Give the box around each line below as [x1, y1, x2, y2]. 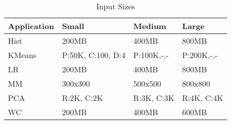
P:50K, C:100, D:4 [62, 49, 126, 61]
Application [8, 20, 54, 31]
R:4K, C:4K [182, 92, 224, 103]
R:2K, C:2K [62, 92, 103, 103]
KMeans [8, 49, 37, 61]
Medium [133, 20, 167, 31]
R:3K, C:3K [133, 92, 175, 103]
